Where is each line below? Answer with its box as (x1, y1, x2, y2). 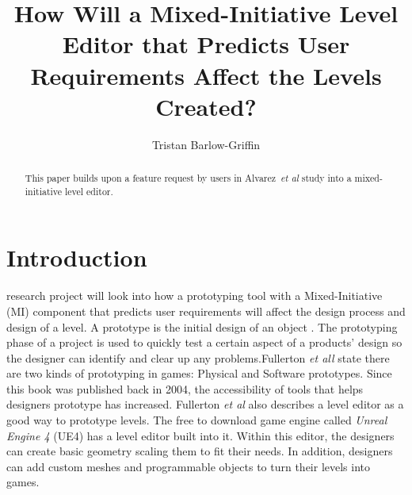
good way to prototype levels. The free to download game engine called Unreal (6, 412, 387, 428)
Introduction (6, 241, 147, 274)
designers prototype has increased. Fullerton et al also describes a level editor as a (6, 396, 404, 412)
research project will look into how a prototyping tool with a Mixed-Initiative (6, 287, 383, 304)
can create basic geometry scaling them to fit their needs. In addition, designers (6, 443, 393, 459)
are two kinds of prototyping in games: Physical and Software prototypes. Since (6, 365, 392, 382)
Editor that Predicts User (62, 28, 350, 60)
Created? (155, 90, 257, 122)
